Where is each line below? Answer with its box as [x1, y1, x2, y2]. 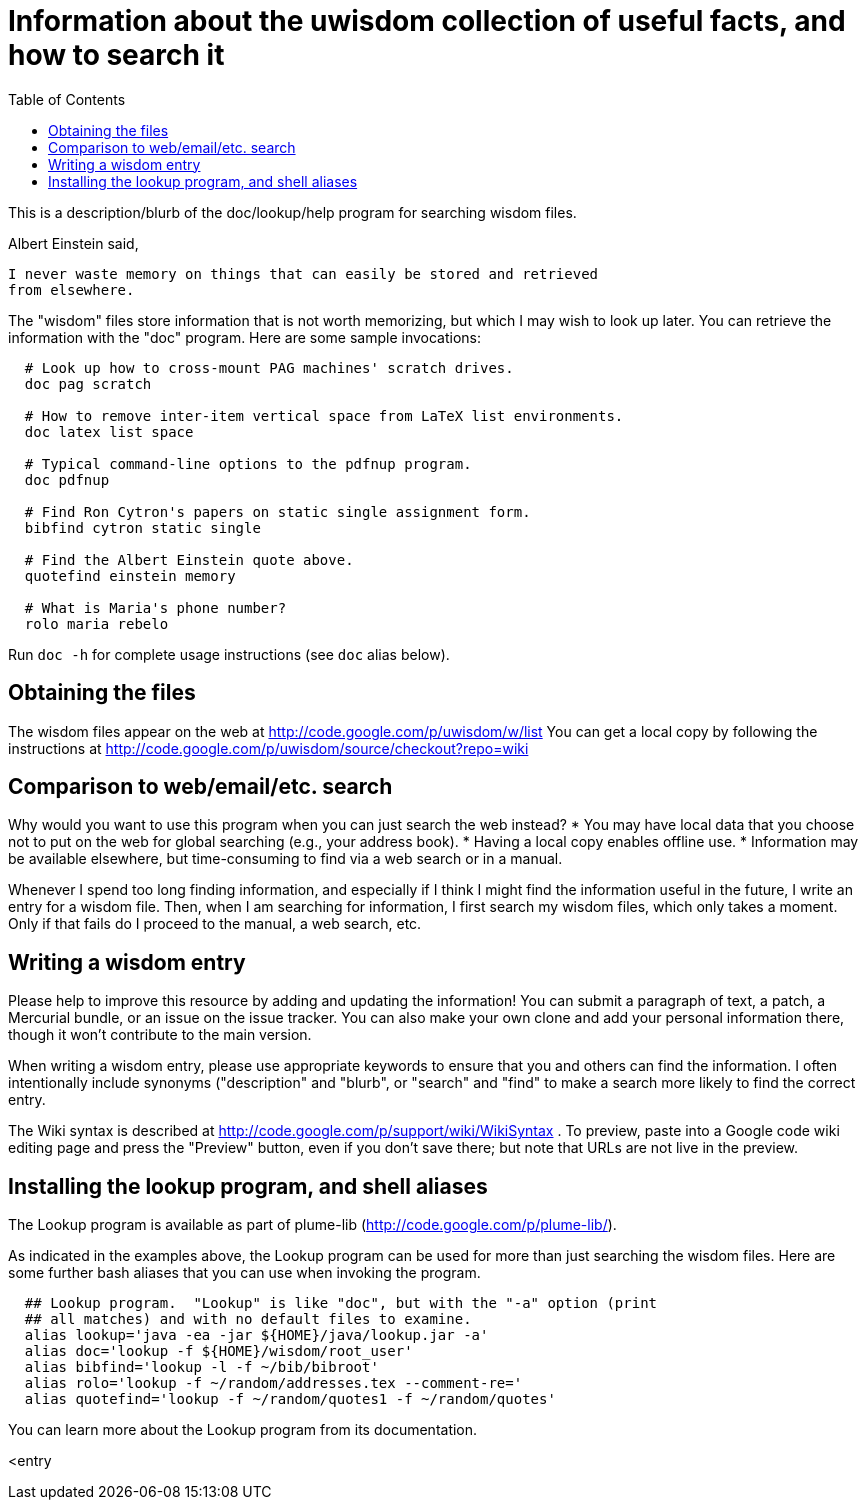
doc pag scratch [24, 375, 152, 392]
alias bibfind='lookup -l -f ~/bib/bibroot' [24, 1359, 379, 1376]
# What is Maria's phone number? [24, 599, 287, 616]
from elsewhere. [8, 281, 135, 298]
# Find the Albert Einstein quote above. [24, 551, 354, 568]
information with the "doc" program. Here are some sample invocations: [8, 328, 482, 346]
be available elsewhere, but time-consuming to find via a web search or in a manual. [8, 850, 563, 868]
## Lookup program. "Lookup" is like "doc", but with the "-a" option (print [24, 1295, 658, 1312]
